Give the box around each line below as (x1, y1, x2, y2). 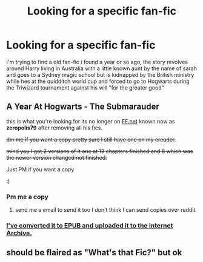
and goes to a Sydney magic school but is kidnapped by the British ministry (6, 71, 195, 78)
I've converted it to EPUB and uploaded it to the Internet (6, 221, 173, 229)
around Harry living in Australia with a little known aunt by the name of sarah (6, 65, 197, 72)
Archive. (6, 229, 32, 237)
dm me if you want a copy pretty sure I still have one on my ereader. (6, 136, 176, 143)
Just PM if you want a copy (6, 165, 75, 173)
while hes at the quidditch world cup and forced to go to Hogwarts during (6, 77, 190, 85)
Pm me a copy (6, 192, 48, 201)
